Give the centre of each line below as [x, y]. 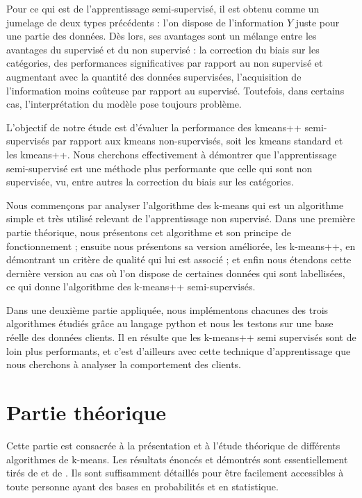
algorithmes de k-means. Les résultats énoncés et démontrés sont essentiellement [177, 459]
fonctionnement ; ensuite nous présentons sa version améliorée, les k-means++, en [181, 246]
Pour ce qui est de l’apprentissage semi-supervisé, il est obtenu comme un [163, 8]
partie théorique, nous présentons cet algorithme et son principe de [149, 232]
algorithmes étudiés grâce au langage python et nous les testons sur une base [170, 323]
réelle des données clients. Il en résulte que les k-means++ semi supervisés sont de [181, 337]
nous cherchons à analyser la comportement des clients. [124, 364]
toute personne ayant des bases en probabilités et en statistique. [142, 486]
